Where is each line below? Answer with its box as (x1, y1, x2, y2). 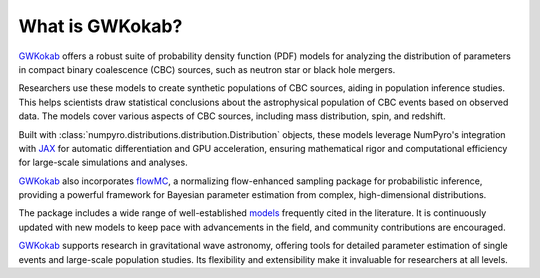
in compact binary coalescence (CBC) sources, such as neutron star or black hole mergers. (18, 63, 396, 75)
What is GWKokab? (18, 15, 183, 37)
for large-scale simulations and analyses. (18, 156, 189, 169)
